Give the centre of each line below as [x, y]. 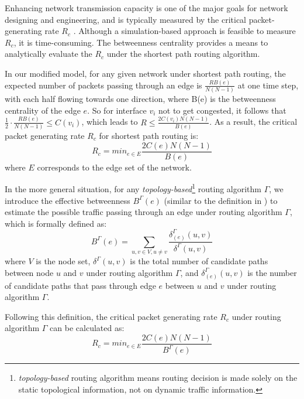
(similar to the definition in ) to [221, 200]
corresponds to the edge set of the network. [114, 167]
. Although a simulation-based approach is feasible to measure [184, 31]
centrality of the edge [43, 110]
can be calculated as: [87, 328]
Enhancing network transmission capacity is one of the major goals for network [146, 8]
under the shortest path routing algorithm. [183, 54]
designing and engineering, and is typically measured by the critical [125, 19]
